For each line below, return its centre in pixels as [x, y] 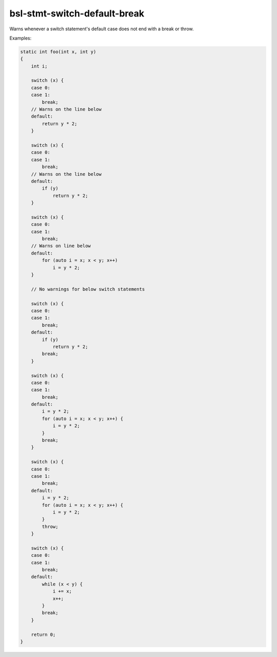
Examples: [21, 38]
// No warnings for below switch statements [88, 289]
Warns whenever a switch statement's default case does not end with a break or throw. [102, 29]
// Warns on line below [61, 246]
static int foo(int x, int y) [58, 52]
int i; [39, 66]
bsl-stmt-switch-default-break [77, 13]
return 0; [43, 634]
